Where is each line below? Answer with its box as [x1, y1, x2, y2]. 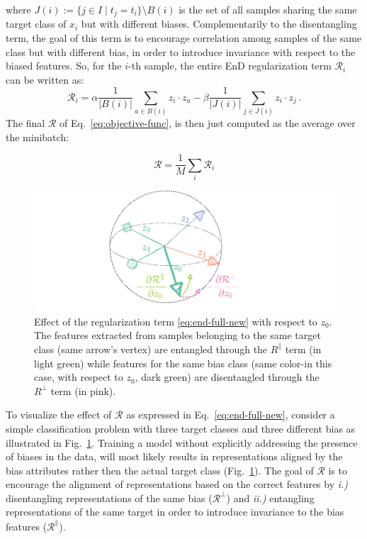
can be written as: [6, 72, 84, 87]
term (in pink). [50, 383, 116, 398]
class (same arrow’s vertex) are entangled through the [34, 341, 268, 356]
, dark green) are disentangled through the [135, 369, 320, 384]
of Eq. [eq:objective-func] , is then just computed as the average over [60, 116, 356, 130]
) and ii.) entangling [226, 490, 315, 505]
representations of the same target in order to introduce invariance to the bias [6, 504, 344, 519]
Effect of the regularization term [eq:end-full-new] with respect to [34, 313, 317, 328]
